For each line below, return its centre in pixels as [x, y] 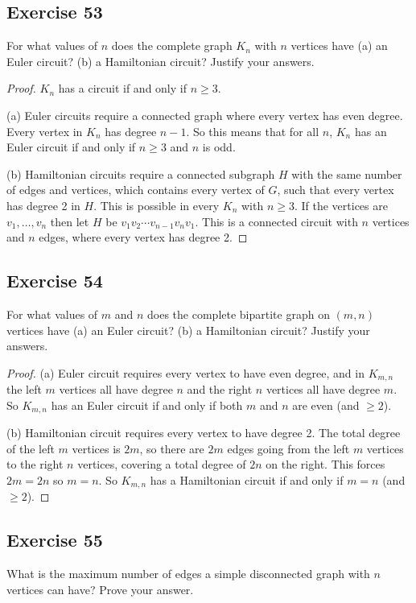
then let [70, 221]
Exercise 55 [55, 540]
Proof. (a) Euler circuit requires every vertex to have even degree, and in [185, 372]
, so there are [172, 448]
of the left [31, 448]
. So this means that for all [253, 131]
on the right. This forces [325, 464]
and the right [220, 389]
